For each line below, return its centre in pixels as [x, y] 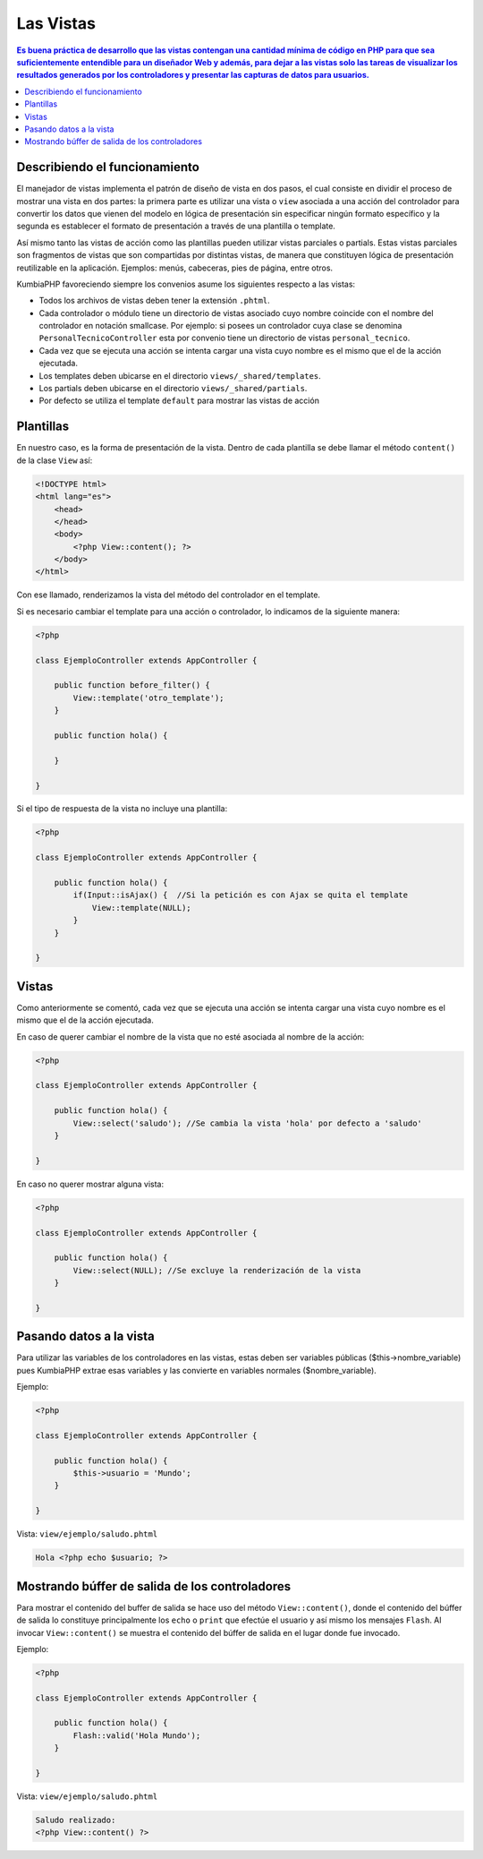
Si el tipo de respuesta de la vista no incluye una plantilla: [122, 809]
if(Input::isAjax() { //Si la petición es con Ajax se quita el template [241, 895]
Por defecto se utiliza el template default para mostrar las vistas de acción [179, 401]
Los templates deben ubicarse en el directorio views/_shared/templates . [180, 375]
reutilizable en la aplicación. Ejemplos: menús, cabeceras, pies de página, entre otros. [175, 268]
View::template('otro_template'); [148, 698]
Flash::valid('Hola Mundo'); [137, 1735]
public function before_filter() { [132, 685]
